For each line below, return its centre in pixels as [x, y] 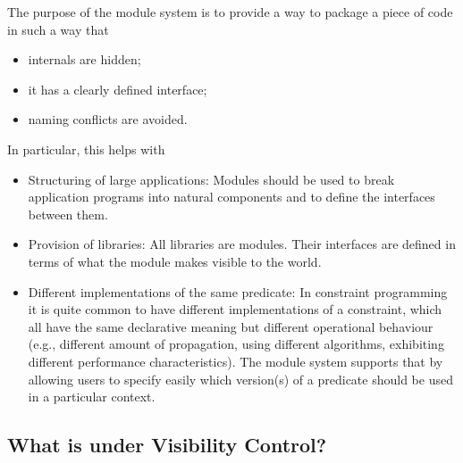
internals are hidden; [84, 59]
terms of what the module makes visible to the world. [175, 261]
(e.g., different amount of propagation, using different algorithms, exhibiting [236, 344]
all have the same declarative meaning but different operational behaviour [231, 326]
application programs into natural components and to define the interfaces [231, 197]
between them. [68, 214]
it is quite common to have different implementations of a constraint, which [235, 309]
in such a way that [58, 29]
